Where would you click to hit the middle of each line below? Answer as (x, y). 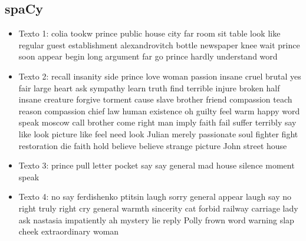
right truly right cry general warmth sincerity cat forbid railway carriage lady (158, 208)
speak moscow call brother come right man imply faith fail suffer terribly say (157, 122)
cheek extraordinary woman (69, 231)
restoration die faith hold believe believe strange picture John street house (153, 145)
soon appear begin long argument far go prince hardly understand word (148, 56)
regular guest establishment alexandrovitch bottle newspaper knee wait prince (159, 44)
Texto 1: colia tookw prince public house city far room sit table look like (149, 33)
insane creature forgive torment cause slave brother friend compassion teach (155, 99)
